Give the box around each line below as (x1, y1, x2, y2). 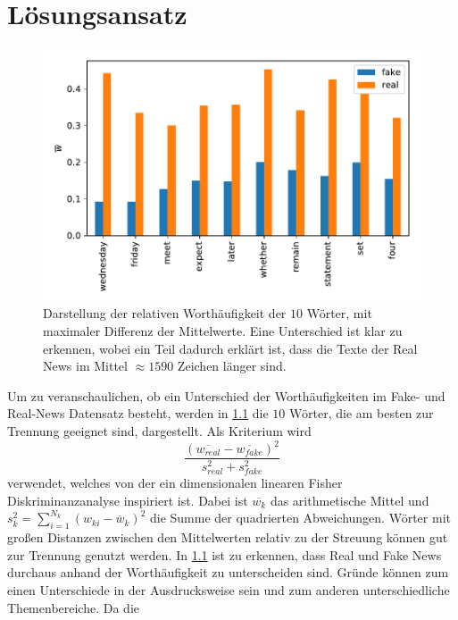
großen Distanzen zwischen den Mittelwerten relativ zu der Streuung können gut (7, 528, 448, 547)
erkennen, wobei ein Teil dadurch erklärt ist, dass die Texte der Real (43, 339, 418, 357)
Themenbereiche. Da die (7, 598, 139, 616)
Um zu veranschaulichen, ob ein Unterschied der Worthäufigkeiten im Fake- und (7, 386, 446, 405)
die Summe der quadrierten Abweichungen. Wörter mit (149, 508, 451, 527)
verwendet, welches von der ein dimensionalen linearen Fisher (7, 473, 343, 492)
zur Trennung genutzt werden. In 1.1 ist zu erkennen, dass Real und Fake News (7, 545, 442, 564)
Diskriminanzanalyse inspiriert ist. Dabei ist (7, 490, 248, 509)
